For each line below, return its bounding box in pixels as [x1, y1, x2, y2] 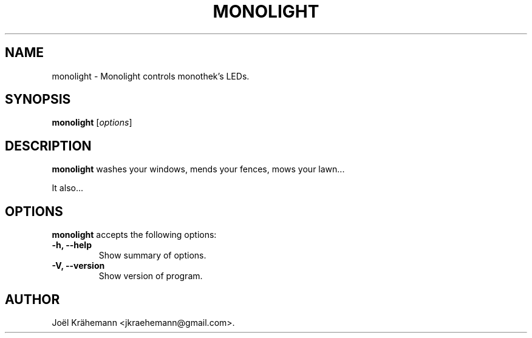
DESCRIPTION [5, 138, 92, 154]
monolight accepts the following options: [52, 229, 217, 240]
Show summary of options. [98, 250, 206, 261]
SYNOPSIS [5, 92, 71, 107]
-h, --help [52, 240, 92, 251]
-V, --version [52, 260, 105, 271]
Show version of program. [98, 271, 203, 282]
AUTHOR [5, 291, 60, 307]
